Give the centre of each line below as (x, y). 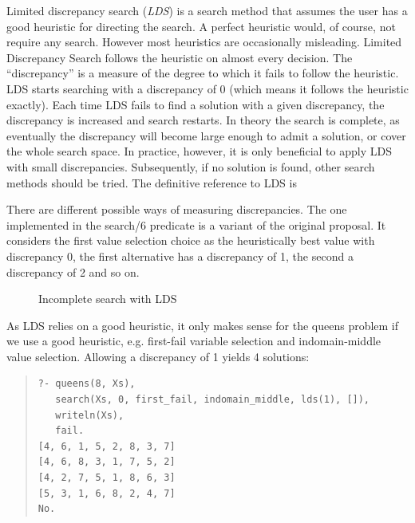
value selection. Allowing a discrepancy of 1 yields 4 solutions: (158, 356)
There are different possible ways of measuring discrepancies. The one (177, 209)
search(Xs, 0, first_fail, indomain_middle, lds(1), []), (213, 400)
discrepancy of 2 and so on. (73, 271)
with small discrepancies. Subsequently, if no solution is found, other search (191, 166)
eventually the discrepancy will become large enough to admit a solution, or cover (206, 135)
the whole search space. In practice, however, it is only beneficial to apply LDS (199, 151)
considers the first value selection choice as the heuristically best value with (191, 240)
